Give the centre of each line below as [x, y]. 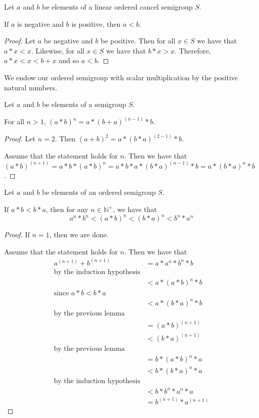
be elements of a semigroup [84, 104]
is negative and [40, 23]
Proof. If [17, 234]
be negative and [68, 41]
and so [69, 60]
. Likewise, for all [58, 50]
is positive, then [96, 23]
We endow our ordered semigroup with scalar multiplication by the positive [121, 77]
